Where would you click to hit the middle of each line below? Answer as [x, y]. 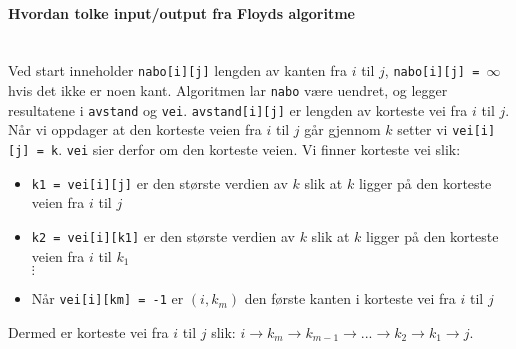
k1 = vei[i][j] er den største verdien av [159, 182]
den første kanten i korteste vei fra [350, 298]
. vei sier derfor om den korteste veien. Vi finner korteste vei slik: [259, 149]
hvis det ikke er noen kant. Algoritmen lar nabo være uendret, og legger [228, 90]
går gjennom [342, 129]
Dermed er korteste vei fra [88, 331]
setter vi [422, 129]
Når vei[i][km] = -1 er [107, 298]
